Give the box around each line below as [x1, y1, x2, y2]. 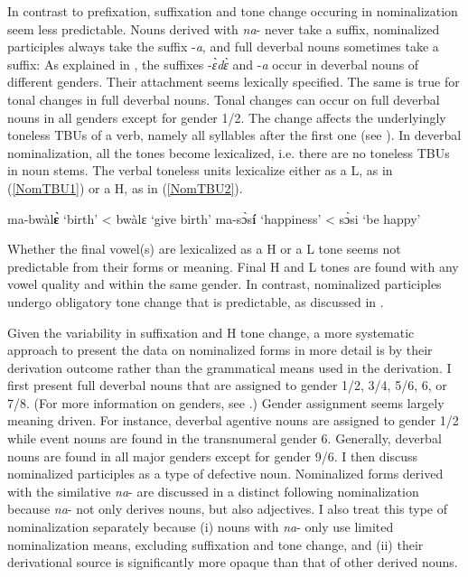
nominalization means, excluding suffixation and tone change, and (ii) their [7, 535, 424, 554]
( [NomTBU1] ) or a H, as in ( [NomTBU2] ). [7, 178, 243, 197]
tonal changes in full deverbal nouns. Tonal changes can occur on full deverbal [7, 89, 440, 108]
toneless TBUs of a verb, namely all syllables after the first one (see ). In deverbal [7, 126, 462, 144]
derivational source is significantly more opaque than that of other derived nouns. [7, 553, 458, 572]
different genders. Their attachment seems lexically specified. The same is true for [7, 72, 460, 91]
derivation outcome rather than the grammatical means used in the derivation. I [7, 358, 452, 377]
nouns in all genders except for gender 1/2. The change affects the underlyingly [7, 107, 446, 126]
